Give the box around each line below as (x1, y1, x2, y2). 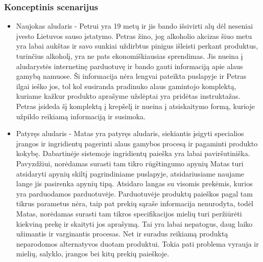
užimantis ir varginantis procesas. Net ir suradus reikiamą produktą (16, 228, 228, 239)
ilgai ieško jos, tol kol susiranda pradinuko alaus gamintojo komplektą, (16, 80, 236, 91)
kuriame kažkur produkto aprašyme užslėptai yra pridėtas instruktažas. (16, 91, 241, 101)
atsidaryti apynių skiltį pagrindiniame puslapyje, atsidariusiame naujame (16, 168, 245, 179)
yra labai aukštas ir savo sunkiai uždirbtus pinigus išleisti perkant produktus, (16, 40, 258, 51)
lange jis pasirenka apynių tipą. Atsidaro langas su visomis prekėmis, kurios (16, 178, 253, 189)
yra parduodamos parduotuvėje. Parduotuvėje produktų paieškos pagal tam (16, 188, 253, 199)
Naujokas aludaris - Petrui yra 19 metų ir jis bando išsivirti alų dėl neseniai (16, 20, 253, 31)
